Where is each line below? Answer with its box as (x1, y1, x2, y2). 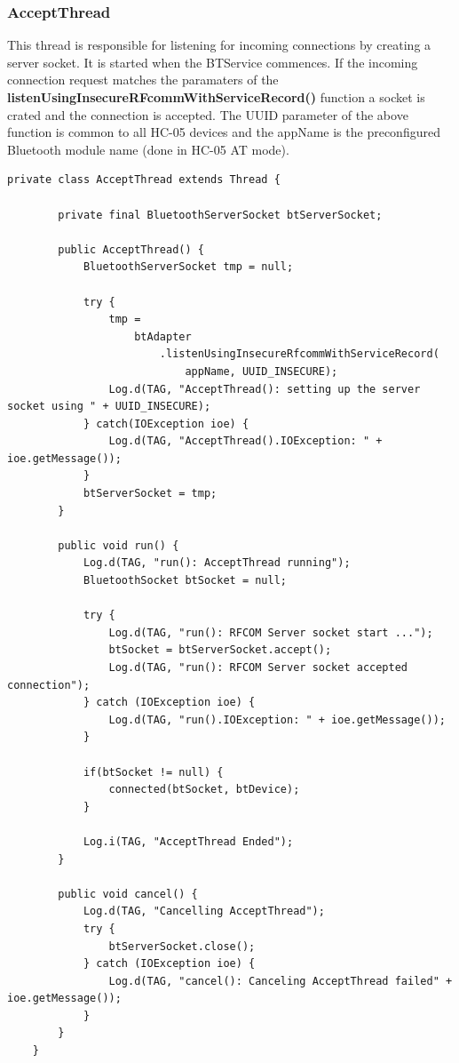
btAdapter (134, 330, 192, 343)
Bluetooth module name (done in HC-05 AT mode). (7, 140, 289, 158)
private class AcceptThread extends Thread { (7, 173, 281, 187)
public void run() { (58, 539, 179, 552)
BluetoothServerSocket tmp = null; (83, 260, 294, 274)
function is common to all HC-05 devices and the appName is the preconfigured (7, 123, 440, 141)
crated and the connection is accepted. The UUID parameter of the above (7, 105, 408, 124)
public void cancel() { (58, 887, 198, 900)
